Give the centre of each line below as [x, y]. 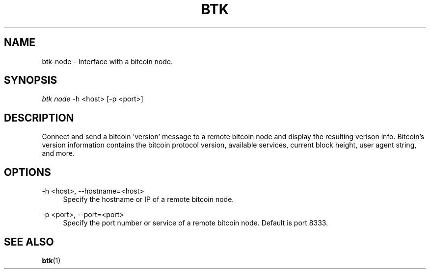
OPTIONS [27, 172]
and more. [58, 153]
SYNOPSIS [31, 80]
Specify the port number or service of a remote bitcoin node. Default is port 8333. [196, 223]
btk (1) [51, 260]
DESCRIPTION [39, 118]
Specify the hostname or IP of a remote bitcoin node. [148, 199]
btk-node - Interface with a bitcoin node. [107, 61]
